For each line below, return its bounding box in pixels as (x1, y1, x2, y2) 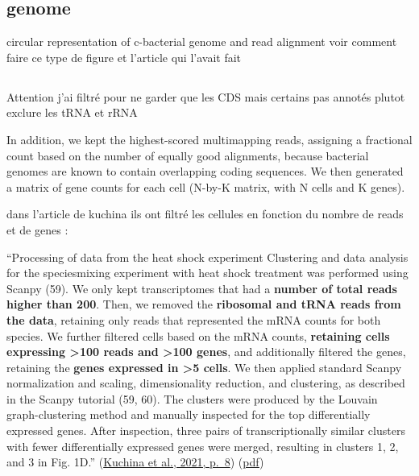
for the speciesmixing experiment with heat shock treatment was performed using (6, 264, 409, 281)
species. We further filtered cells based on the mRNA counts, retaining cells (6, 327, 390, 344)
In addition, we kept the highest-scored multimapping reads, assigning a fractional (6, 130, 413, 147)
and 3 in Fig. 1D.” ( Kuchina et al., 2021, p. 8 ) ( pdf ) (6, 453, 264, 470)
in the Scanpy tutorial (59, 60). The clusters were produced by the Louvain (6, 390, 378, 407)
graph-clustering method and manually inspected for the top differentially (6, 406, 371, 423)
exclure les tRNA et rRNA (6, 104, 138, 121)
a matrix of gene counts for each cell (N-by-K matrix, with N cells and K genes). (6, 178, 405, 195)
